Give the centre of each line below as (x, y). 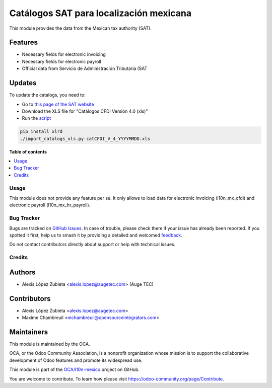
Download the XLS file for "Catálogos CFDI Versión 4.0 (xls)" (85, 111)
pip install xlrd (41, 132)
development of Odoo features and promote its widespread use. (76, 360)
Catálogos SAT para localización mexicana (100, 13)
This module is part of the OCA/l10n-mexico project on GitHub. (74, 369)
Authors (22, 272)
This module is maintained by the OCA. (50, 344)
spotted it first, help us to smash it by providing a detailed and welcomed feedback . (96, 235)
